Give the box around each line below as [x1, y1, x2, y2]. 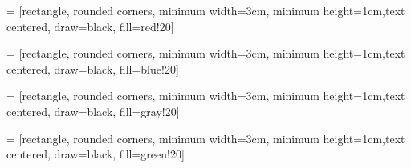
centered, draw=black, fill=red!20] [6, 18, 174, 34]
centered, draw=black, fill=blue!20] [6, 60, 179, 77]
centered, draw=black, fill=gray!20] [6, 102, 180, 119]
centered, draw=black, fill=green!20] [6, 146, 185, 162]
